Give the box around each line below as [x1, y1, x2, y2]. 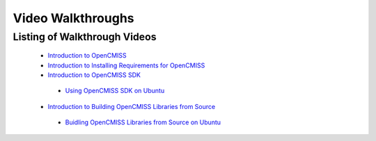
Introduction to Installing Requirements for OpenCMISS [47, 61, 205, 69]
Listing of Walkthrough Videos [13, 31, 157, 43]
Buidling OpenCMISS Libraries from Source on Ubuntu [65, 118, 221, 126]
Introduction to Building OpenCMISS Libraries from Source [47, 102, 216, 110]
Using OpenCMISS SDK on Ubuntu [65, 87, 165, 95]
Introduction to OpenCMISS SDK [47, 70, 141, 79]
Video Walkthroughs [13, 10, 135, 26]
